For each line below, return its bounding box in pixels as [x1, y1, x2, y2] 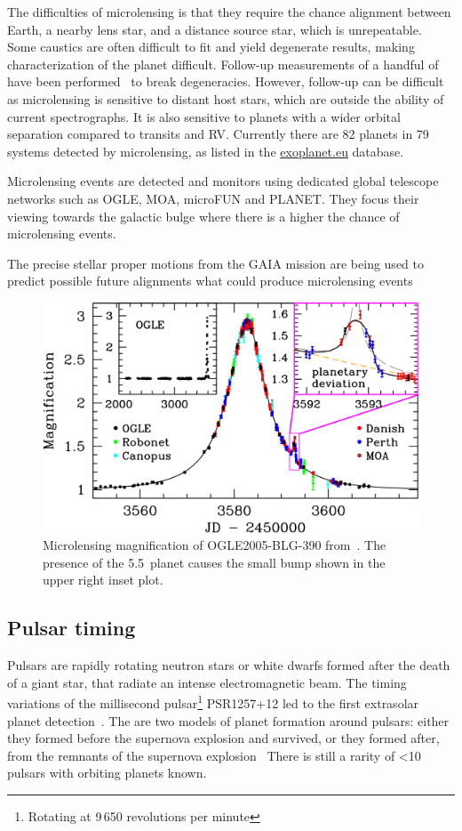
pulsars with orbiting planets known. [7, 763, 207, 782]
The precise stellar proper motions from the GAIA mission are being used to [7, 254, 424, 272]
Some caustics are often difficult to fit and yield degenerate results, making [7, 37, 415, 56]
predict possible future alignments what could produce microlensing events [7, 271, 413, 290]
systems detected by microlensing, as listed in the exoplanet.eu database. [7, 141, 404, 160]
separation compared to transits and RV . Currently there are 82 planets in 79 [7, 125, 429, 143]
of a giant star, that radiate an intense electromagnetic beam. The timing [7, 673, 407, 691]
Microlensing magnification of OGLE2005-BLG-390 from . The [43, 536, 386, 554]
